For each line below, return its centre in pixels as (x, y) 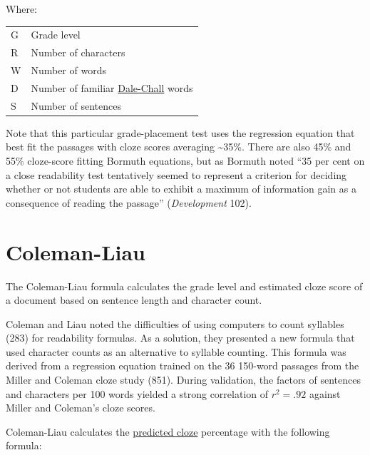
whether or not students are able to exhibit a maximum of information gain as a (181, 189)
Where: (21, 9)
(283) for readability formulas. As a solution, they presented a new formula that (180, 338)
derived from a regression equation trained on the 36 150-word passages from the (183, 365)
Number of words (68, 70)
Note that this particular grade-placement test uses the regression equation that (180, 132)
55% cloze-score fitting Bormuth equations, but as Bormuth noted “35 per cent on (185, 160)
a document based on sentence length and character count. (134, 300)
